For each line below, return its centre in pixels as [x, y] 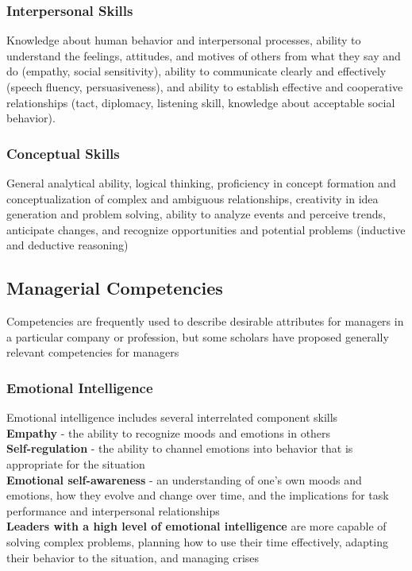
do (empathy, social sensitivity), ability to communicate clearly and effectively [196, 71]
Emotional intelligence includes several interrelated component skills [172, 417]
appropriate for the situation [76, 463]
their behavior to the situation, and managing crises [133, 557]
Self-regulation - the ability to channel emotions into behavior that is [180, 448]
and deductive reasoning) [67, 245]
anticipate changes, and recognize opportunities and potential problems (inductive [206, 229]
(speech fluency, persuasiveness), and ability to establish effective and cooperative [205, 87]
